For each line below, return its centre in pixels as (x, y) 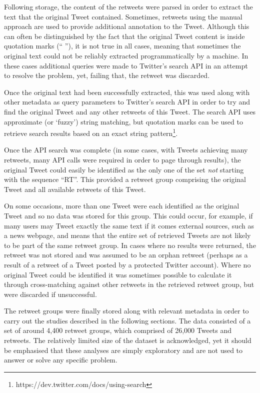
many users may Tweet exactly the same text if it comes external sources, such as (129, 225)
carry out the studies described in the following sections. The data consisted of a (127, 320)
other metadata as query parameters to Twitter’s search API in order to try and (127, 102)
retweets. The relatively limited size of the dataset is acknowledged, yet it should (128, 340)
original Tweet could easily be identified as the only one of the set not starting (124, 169)
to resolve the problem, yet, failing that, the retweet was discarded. (107, 75)
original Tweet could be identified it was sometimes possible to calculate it (118, 274)
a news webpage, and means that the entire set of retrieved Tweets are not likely (127, 235)
